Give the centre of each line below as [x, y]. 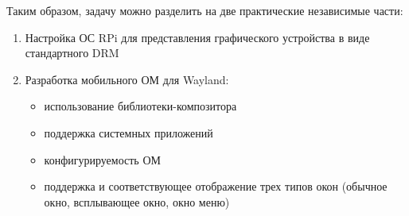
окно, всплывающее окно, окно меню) [137, 201]
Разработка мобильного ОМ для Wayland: [127, 79]
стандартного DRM [72, 53]
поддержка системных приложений [129, 132]
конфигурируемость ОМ [102, 159]
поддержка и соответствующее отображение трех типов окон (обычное [216, 186]
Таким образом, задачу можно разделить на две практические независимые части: [205, 10]
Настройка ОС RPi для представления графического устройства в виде [197, 37]
